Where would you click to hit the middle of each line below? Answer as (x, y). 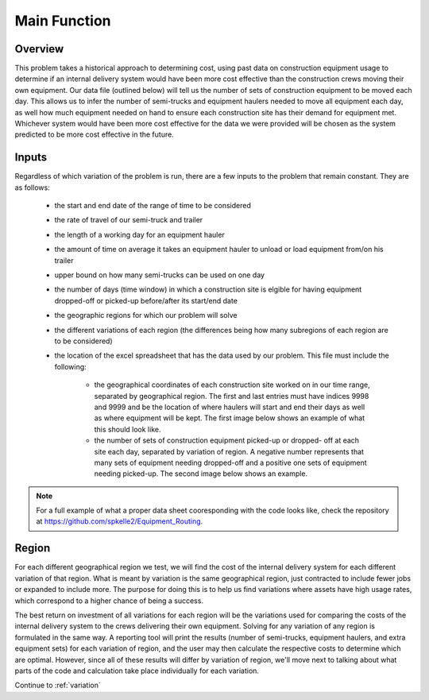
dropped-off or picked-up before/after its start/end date (146, 300)
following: (70, 366)
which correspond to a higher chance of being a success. (109, 601)
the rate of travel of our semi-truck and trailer (129, 220)
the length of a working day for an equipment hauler (140, 234)
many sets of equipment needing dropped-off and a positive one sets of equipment (230, 462)
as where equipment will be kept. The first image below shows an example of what (230, 418)
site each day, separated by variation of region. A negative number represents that (229, 451)
